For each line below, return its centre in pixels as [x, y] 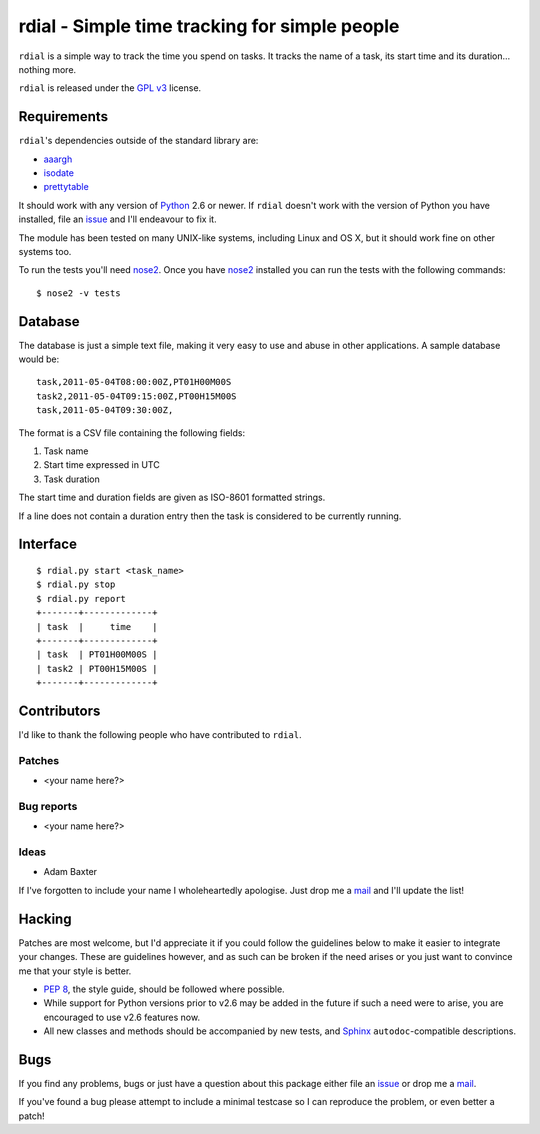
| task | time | [97, 626]
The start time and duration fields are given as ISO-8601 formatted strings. [172, 497]
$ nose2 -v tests [78, 293]
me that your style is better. [75, 971]
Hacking [45, 918]
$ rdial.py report [81, 598]
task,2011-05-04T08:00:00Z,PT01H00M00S [134, 382]
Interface [47, 544]
